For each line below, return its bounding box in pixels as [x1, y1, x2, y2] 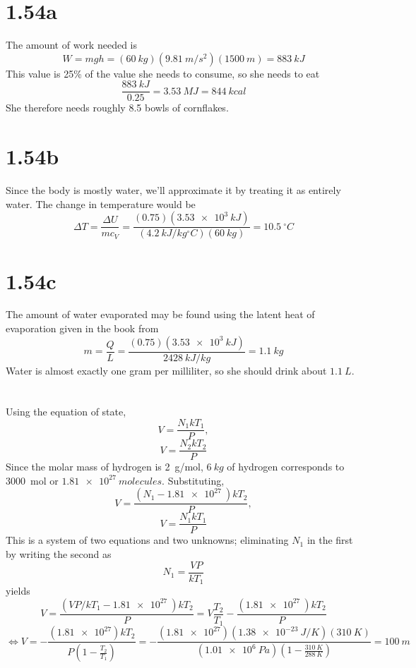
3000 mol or [6, 473, 59, 487]
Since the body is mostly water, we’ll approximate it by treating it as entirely [6, 183, 341, 198]
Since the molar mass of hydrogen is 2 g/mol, [6, 459, 203, 474]
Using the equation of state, [6, 404, 126, 419]
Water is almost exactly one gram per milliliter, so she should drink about [6, 363, 327, 377]
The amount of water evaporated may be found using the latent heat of [6, 307, 315, 322]
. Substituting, [162, 473, 225, 487]
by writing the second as [6, 547, 112, 561]
